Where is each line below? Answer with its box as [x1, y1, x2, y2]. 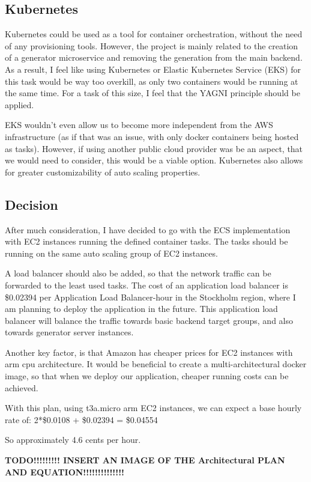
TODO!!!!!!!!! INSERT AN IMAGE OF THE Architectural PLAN [5, 454, 285, 466]
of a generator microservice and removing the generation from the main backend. [5, 51, 303, 64]
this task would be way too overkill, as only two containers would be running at [5, 75, 298, 87]
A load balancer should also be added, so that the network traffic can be [5, 267, 271, 279]
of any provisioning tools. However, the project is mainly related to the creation [5, 39, 298, 52]
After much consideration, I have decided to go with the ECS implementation [5, 223, 291, 236]
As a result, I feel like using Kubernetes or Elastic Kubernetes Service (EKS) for [5, 63, 301, 75]
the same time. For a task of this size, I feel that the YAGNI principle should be [5, 87, 300, 99]
